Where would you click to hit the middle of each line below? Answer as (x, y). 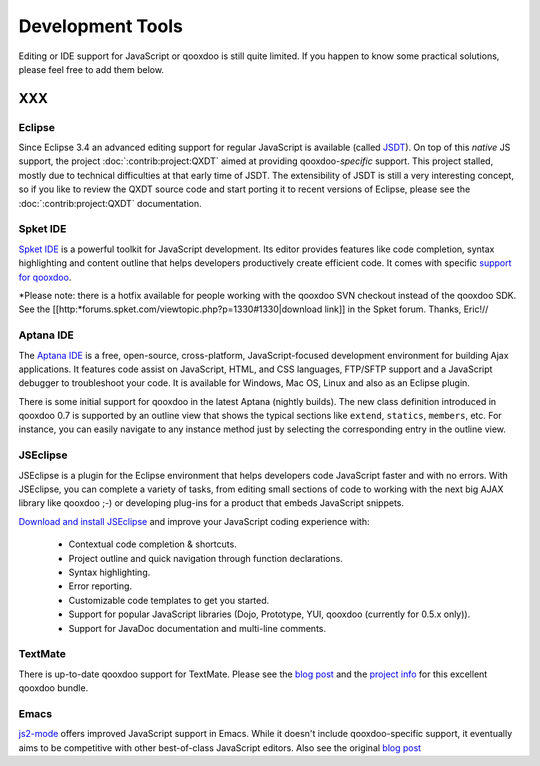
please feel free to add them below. (91, 69)
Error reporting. (100, 586)
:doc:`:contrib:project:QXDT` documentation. (110, 203)
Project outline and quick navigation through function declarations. (206, 558)
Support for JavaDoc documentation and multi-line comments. (197, 628)
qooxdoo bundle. (53, 688)
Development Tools (101, 26)
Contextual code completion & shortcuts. (152, 544)
